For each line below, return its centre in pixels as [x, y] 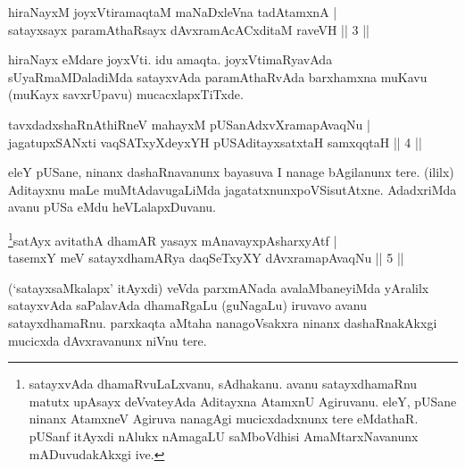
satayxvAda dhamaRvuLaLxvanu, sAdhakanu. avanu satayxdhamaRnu [223, 384]
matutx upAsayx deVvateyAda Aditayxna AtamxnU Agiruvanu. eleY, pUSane [243, 401]
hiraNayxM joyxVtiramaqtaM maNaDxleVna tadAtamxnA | [173, 12]
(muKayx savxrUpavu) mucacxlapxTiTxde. [126, 94]
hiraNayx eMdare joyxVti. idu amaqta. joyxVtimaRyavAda [170, 59]
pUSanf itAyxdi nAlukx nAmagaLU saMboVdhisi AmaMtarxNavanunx [224, 435]
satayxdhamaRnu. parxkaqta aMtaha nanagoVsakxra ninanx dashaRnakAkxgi [223, 322]
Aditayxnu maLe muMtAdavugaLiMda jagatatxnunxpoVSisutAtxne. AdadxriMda [232, 189]
